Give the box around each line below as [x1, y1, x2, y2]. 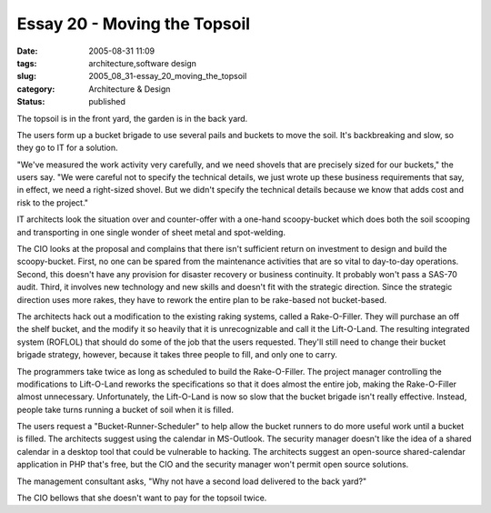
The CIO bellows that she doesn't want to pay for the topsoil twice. [16, 492, 267, 504]
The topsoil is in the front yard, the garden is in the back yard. [16, 113, 248, 124]
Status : [16, 96, 45, 107]
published [88, 96, 126, 107]
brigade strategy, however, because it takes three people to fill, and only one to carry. [16, 349, 338, 360]
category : [16, 83, 55, 95]
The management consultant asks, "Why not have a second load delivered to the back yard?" [16, 476, 367, 487]
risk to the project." [16, 196, 89, 208]
